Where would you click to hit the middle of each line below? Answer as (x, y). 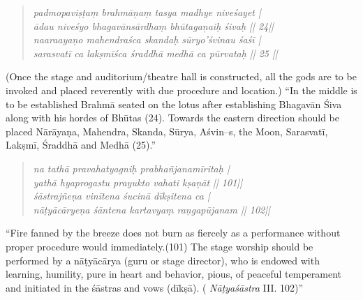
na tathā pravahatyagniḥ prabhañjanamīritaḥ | (131, 168)
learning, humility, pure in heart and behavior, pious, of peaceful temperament (174, 274)
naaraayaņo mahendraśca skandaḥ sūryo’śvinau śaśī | (147, 39)
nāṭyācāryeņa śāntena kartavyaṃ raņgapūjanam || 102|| (151, 209)
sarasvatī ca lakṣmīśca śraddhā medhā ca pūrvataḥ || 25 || (155, 53)
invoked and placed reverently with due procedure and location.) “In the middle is (181, 90)
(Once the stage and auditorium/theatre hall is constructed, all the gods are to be (181, 76)
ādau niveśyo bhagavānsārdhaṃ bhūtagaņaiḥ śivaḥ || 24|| (153, 25)
